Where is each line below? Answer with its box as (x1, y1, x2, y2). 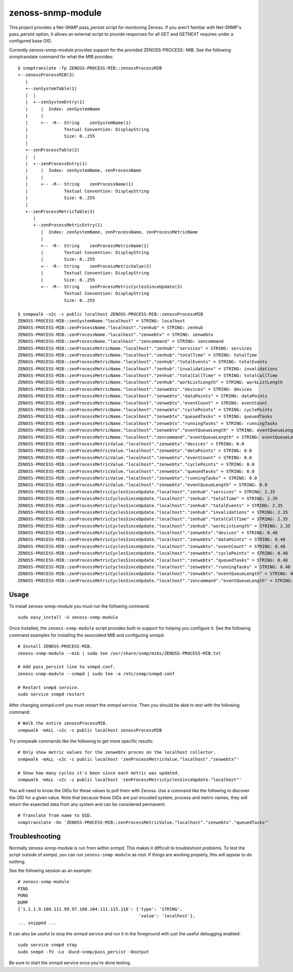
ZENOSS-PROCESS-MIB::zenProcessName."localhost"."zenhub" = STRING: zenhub (18, 325, 203, 331)
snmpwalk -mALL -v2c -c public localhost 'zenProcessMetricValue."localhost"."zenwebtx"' (18, 756, 239, 762)
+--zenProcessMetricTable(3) (25, 209, 95, 214)
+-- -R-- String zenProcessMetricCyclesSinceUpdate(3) (41, 284, 183, 289)
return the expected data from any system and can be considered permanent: (9, 802, 166, 807)
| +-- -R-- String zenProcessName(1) (25, 181, 134, 187)
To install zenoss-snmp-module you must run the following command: (9, 603, 150, 609)
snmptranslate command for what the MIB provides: (9, 54, 114, 60)
